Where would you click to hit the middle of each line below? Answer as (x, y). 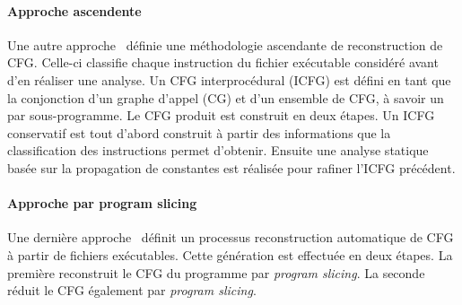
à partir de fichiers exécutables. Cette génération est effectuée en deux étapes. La (230, 254)
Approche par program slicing (102, 203)
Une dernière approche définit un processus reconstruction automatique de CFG (231, 237)
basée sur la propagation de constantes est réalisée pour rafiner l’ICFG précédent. (231, 167)
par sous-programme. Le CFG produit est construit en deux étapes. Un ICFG (221, 115)
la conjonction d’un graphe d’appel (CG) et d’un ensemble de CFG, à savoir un (226, 97)
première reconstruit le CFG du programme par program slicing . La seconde (216, 272)
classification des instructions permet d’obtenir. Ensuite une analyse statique (218, 150)
